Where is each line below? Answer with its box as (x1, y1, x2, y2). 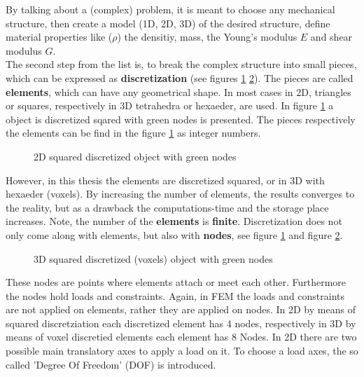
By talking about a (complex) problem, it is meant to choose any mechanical (6, 2, 335, 16)
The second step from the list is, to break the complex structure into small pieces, (6, 57, 357, 71)
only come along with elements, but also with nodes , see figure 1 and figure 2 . (6, 227, 343, 242)
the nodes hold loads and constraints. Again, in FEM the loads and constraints (6, 288, 345, 303)
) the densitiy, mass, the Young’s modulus (117, 29, 297, 44)
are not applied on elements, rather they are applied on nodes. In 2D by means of (6, 302, 356, 317)
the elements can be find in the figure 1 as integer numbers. (6, 125, 261, 140)
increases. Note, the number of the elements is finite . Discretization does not (6, 214, 342, 228)
